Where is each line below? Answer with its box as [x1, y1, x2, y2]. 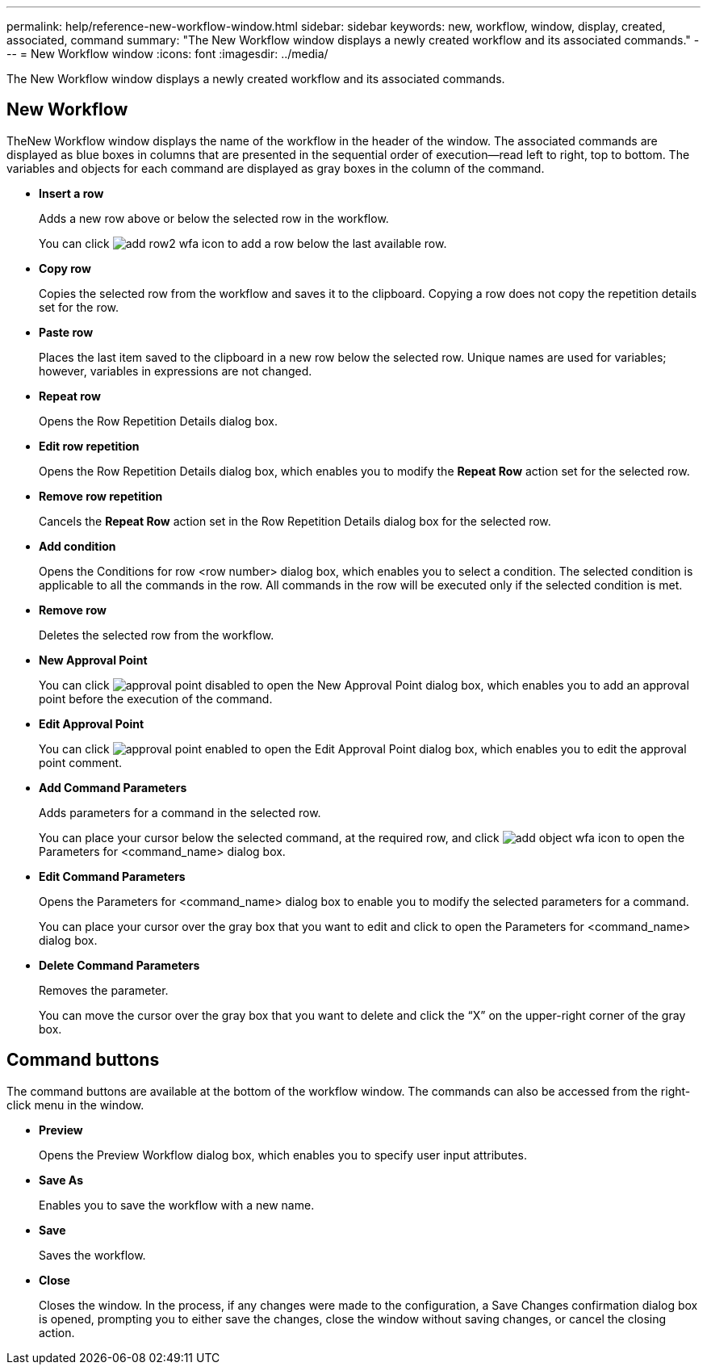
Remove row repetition [39, 488, 163, 503]
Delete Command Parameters [39, 958, 200, 972]
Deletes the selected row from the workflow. [39, 627, 274, 642]
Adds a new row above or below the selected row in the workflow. [39, 211, 389, 225]
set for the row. [39, 300, 119, 314]
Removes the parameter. [39, 983, 169, 997]
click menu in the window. [6, 1097, 144, 1112]
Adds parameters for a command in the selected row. [39, 805, 321, 820]
